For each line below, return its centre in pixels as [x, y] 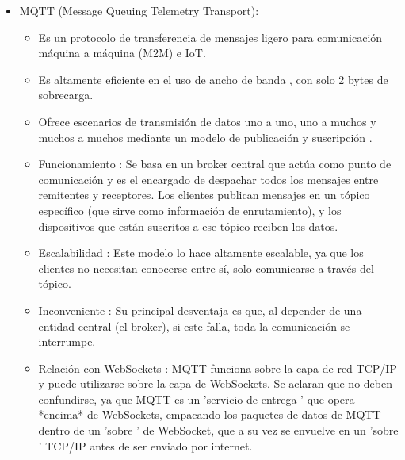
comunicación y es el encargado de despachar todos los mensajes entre [208, 179]
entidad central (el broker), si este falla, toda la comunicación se [194, 326]
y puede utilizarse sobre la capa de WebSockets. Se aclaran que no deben [215, 383]
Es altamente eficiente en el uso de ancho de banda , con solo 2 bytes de [213, 79]
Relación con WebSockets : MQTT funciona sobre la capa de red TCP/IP [218, 368]
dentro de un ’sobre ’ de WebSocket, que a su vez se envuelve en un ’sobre [218, 430]
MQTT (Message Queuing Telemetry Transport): [139, 10]
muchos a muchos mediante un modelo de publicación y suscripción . [205, 137]
